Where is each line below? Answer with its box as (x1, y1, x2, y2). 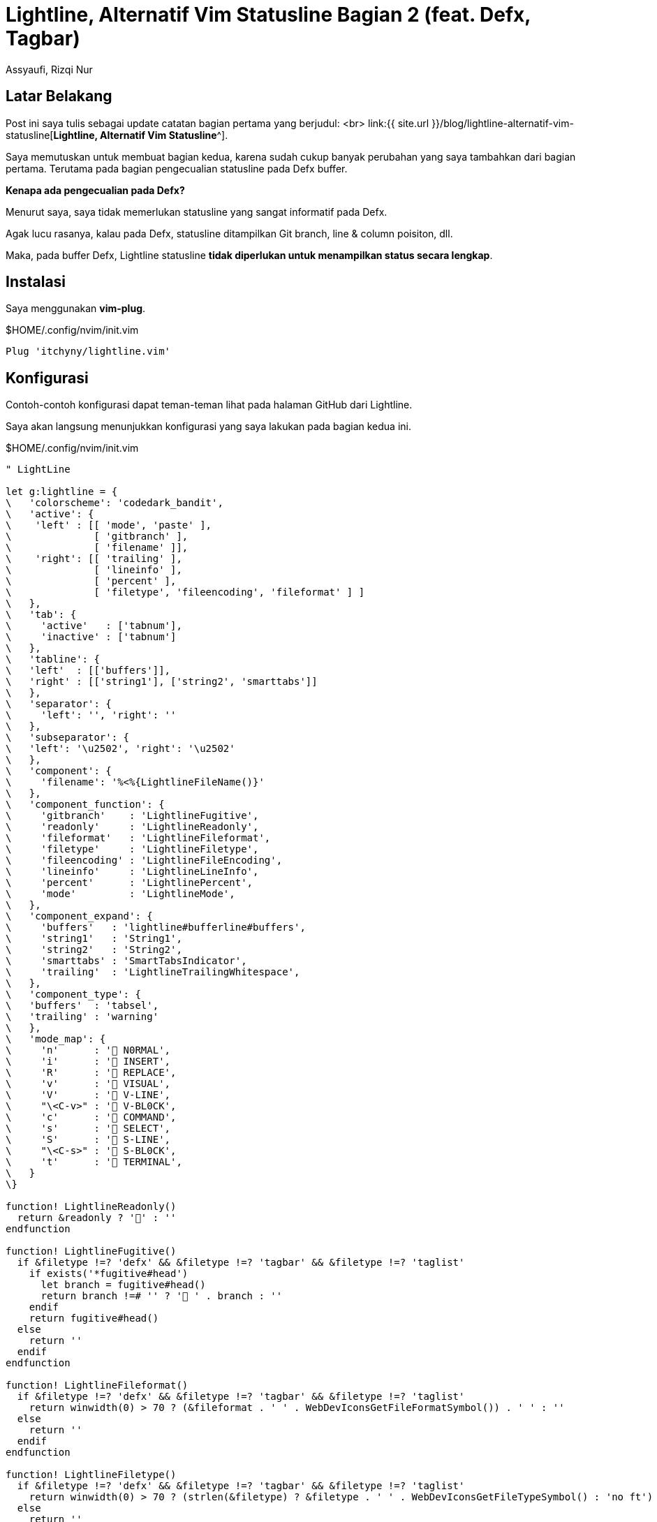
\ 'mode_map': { (6, 1033, 106, 1045)
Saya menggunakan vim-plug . (6, 302, 146, 315)
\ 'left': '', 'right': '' (6, 709, 177, 721)
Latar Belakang (6, 87, 112, 105)
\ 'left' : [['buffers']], (6, 665, 171, 677)
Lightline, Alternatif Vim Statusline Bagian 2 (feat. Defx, (6, 3, 531, 27)
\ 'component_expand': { (6, 910, 153, 922)
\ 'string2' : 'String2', (6, 944, 182, 956)
